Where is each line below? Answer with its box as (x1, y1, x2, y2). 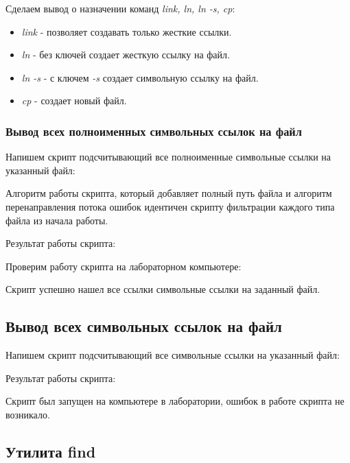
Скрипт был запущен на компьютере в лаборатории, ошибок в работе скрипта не (5, 394, 345, 408)
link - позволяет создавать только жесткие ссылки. (21, 24, 232, 38)
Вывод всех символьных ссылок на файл (5, 316, 282, 337)
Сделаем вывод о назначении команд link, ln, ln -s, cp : (5, 1, 235, 15)
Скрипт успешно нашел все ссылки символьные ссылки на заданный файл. (5, 282, 320, 296)
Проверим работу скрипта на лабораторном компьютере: (5, 259, 242, 273)
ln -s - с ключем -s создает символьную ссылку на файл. (21, 70, 259, 84)
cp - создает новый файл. (21, 93, 127, 108)
